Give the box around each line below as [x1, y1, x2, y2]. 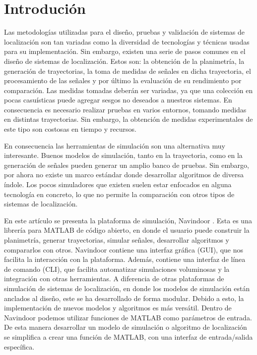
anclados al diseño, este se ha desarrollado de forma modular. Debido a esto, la [4, 293, 244, 303]
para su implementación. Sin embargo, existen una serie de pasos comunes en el [4, 46, 246, 56]
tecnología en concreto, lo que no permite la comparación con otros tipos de [4, 189, 235, 199]
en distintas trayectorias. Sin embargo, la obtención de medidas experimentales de [4, 114, 253, 124]
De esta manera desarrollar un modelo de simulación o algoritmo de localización [4, 322, 247, 332]
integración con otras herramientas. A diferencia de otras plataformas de [4, 273, 224, 284]
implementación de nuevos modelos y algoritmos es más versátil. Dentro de [4, 303, 232, 313]
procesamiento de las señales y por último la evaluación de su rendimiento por [4, 75, 242, 86]
